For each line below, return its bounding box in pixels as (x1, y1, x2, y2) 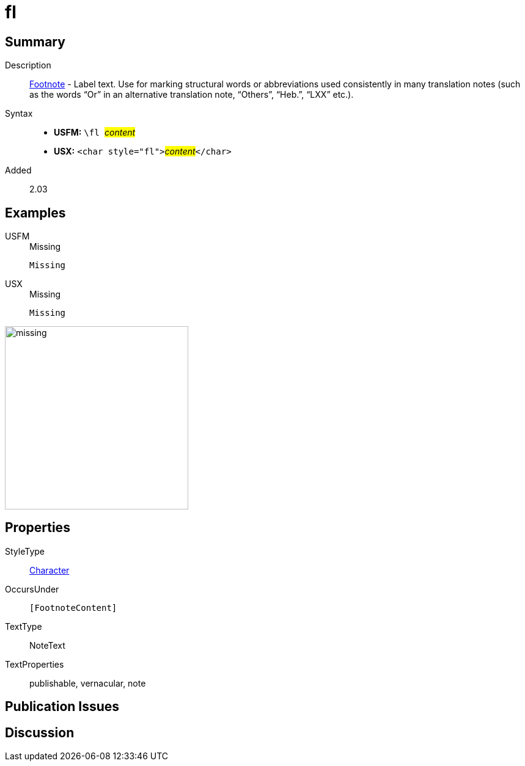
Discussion (5, 724, 75, 740)
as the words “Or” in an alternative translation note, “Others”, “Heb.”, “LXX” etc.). (29, 89, 354, 100)
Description (5, 60, 51, 71)
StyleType (5, 545, 45, 556)
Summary (5, 34, 65, 49)
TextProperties (5, 658, 64, 669)
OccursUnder (5, 583, 59, 594)
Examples (5, 205, 66, 221)
